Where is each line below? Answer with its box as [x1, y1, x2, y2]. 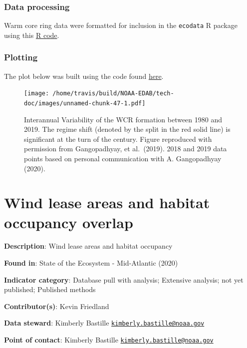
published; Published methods [4, 284, 96, 295]
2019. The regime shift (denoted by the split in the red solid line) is [24, 124, 231, 134]
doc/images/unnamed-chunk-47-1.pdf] [24, 99, 146, 107]
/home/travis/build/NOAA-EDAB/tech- [52, 90, 174, 97]
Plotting [4, 51, 38, 63]
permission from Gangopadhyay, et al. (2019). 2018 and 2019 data [24, 143, 227, 154]
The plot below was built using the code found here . [4, 70, 164, 81]
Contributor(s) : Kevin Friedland [4, 301, 109, 311]
